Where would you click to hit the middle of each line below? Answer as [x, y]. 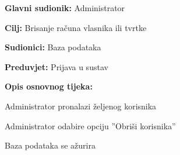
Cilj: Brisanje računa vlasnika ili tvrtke [76, 27]
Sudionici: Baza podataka [53, 47]
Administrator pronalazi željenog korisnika [81, 106]
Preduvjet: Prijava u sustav [57, 66]
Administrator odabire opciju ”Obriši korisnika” [90, 125]
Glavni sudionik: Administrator [65, 8]
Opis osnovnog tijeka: [49, 86]
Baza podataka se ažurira [50, 145]
